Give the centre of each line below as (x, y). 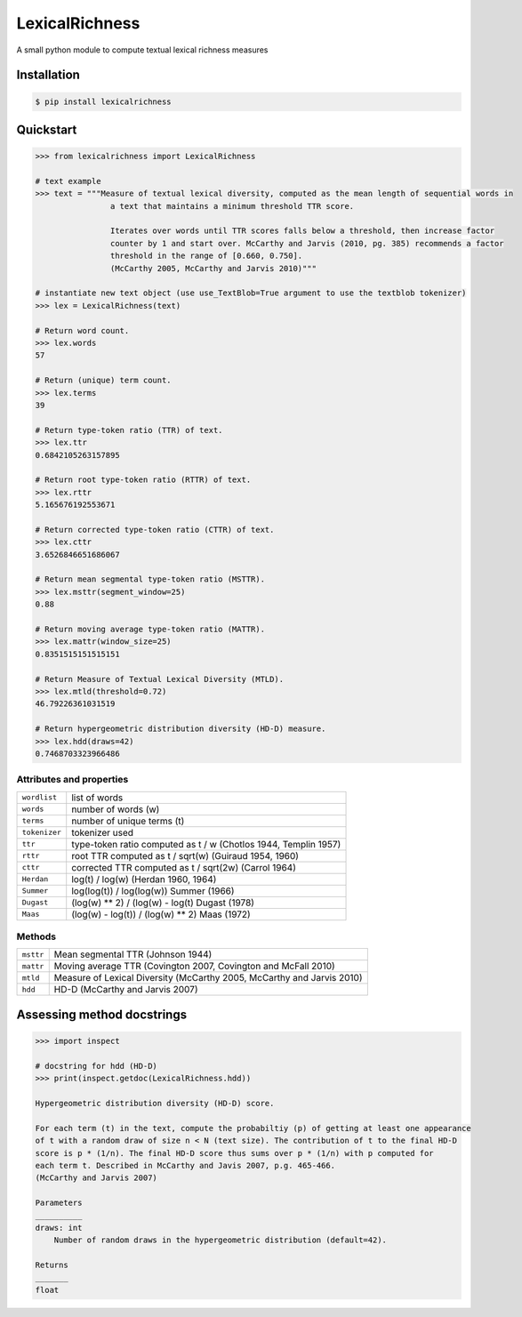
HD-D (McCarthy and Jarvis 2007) (126, 990)
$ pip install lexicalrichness (104, 101)
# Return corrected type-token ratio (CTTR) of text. (155, 530)
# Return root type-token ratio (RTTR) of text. (143, 480)
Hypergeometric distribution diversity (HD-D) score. (155, 1103)
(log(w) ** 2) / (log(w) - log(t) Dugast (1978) (163, 903)
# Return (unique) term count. (104, 381)
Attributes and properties (72, 780)
